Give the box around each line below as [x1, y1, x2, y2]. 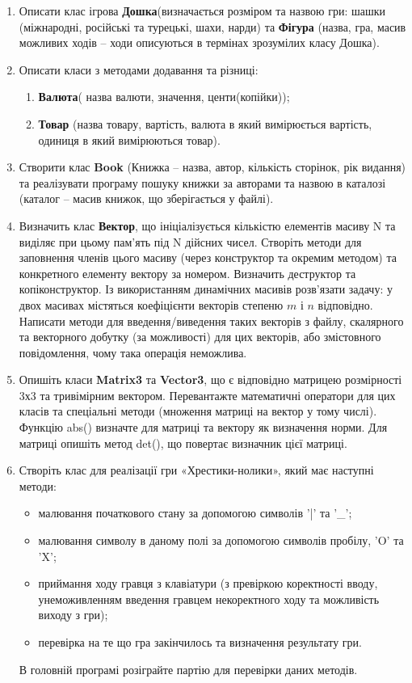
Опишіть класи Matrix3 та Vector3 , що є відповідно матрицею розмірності [19, 371, 402, 388]
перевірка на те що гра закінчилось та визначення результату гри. [38, 634, 362, 650]
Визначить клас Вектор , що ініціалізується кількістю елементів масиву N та [19, 217, 396, 234]
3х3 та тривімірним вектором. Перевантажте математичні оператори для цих [19, 386, 396, 403]
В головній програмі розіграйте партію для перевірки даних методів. [19, 660, 358, 677]
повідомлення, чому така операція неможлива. [19, 344, 247, 360]
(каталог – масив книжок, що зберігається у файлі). [19, 190, 274, 207]
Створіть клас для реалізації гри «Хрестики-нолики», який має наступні [19, 462, 374, 479]
